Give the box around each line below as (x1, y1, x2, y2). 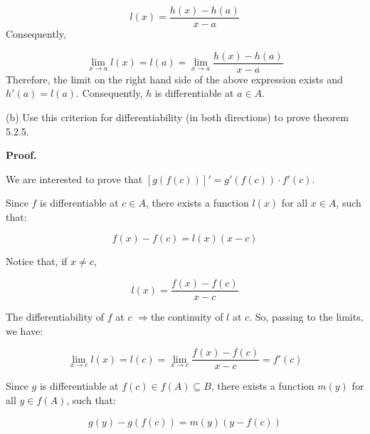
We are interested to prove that (6, 171, 143, 186)
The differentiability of (6, 309, 105, 324)
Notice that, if (6, 254, 68, 269)
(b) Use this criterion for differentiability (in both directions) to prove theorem (6, 109, 349, 124)
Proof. (6, 148, 37, 162)
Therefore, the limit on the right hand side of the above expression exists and (6, 71, 343, 86)
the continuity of (150, 309, 223, 324)
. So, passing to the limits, (249, 309, 364, 324)
